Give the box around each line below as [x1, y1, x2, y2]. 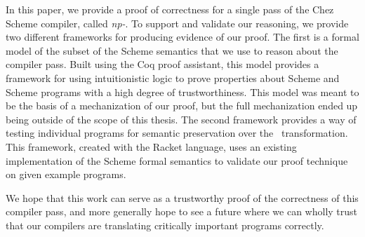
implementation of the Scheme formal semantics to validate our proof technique [6, 153, 348, 168]
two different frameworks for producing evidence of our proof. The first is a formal [6, 29, 359, 44]
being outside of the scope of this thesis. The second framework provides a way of [6, 111, 357, 126]
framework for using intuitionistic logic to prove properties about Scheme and [6, 70, 340, 85]
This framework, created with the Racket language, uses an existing [6, 139, 297, 154]
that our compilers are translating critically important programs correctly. [6, 217, 324, 232]
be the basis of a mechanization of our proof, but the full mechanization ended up [6, 98, 358, 113]
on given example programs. [6, 167, 126, 182]
